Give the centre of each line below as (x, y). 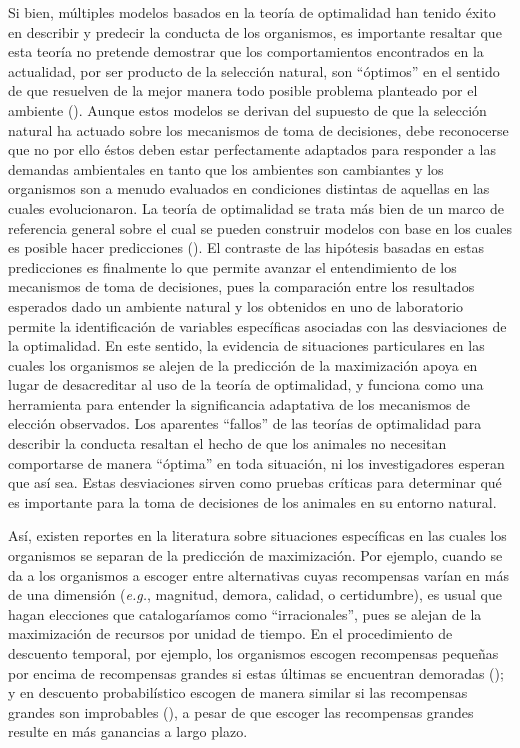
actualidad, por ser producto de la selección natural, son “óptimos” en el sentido (254, 70)
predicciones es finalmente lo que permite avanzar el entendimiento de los (232, 266)
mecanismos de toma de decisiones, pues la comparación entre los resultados (241, 286)
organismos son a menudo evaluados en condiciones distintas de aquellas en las (249, 188)
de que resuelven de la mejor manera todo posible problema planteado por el (243, 90)
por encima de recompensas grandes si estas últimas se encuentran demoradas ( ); (256, 672)
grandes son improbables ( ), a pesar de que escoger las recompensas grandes (241, 711)
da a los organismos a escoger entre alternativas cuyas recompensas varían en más (258, 574)
